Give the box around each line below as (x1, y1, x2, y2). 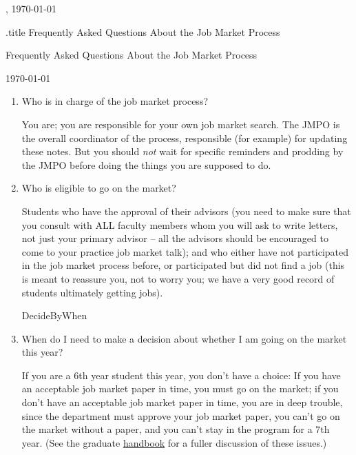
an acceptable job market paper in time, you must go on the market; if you (21, 381, 339, 396)
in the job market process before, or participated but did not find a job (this (21, 258, 345, 272)
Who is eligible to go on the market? (21, 181, 176, 195)
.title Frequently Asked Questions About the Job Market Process (6, 24, 280, 39)
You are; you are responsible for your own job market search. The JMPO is (21, 117, 340, 131)
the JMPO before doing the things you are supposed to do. (21, 157, 271, 172)
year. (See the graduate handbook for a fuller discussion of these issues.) (21, 435, 327, 449)
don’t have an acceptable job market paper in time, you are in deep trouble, (21, 395, 343, 410)
